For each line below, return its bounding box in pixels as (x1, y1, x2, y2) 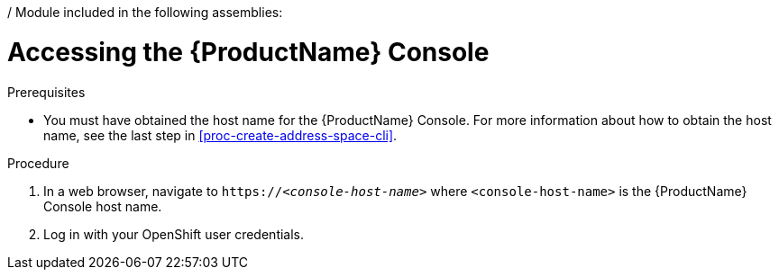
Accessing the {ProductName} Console (7, 36, 490, 67)
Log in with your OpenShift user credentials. (43, 226, 305, 242)
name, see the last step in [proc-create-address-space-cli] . (43, 127, 398, 143)
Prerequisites (7, 84, 86, 100)
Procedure (7, 155, 69, 171)
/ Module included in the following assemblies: (7, 4, 283, 20)
